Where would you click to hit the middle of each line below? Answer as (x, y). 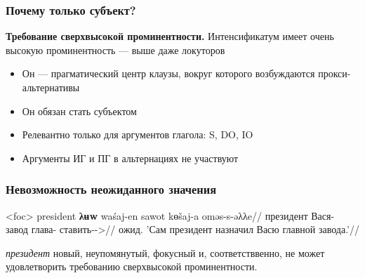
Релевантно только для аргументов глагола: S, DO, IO (138, 134)
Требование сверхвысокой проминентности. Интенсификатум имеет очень (170, 36)
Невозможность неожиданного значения (111, 189)
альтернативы (51, 87)
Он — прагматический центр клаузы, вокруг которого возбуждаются (168, 73)
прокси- (334, 73)
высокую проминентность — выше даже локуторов (115, 49)
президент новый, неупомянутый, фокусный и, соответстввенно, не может (165, 252)
